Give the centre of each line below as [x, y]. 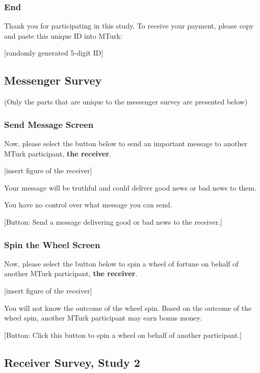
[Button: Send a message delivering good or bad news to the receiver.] [113, 221]
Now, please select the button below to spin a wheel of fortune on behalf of [121, 263]
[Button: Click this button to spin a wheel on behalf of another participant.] [123, 335]
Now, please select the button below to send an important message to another [126, 143]
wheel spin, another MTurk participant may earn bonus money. [103, 318]
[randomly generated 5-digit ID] [54, 53]
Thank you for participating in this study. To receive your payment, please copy [129, 26]
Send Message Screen [49, 124]
